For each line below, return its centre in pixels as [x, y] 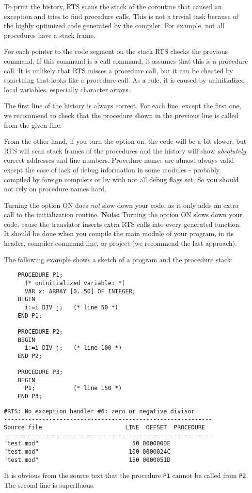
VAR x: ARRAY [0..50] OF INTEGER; [80, 291]
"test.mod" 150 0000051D [87, 460]
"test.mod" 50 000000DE [87, 444]
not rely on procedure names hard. [55, 189]
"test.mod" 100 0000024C [87, 452]
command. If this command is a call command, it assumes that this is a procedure [126, 60]
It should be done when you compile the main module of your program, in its [119, 233]
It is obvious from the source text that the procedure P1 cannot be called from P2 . [126, 475]
